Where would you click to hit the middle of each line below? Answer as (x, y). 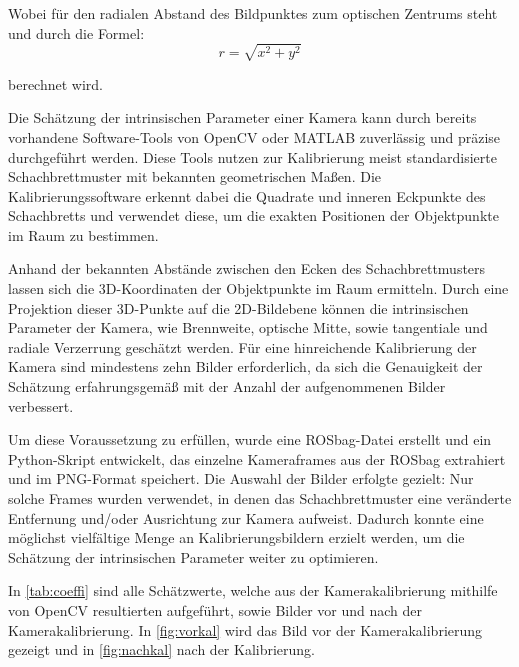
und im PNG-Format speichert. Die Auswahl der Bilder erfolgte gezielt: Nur (241, 478)
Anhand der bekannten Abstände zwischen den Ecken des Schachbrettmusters (247, 268)
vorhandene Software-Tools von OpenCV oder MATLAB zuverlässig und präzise (254, 136)
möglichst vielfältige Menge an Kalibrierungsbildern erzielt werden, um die (236, 537)
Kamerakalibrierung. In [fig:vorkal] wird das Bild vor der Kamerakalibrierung (245, 629)
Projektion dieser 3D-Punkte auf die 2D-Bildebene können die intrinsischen (238, 307)
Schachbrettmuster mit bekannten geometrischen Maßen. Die (195, 176)
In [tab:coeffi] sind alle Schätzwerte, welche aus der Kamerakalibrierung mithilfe (253, 590)
